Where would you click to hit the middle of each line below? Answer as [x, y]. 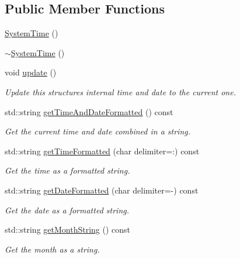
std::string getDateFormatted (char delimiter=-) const [102, 190]
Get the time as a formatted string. [67, 170]
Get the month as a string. [52, 249]
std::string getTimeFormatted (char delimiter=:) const [102, 151]
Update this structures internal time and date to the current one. [120, 91]
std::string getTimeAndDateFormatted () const [89, 111]
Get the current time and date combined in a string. [98, 131]
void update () [31, 72]
